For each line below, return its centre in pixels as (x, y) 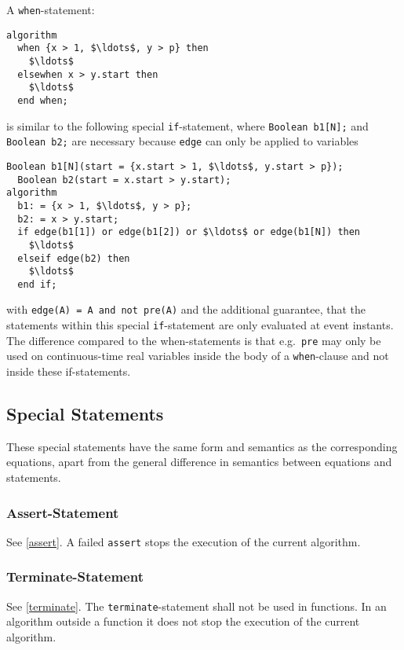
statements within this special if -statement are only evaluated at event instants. (200, 325)
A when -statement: (51, 9)
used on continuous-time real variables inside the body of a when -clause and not (198, 356)
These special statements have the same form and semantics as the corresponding (202, 446)
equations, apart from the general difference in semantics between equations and (199, 462)
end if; (37, 284)
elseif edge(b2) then (74, 258)
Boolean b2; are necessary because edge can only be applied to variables (182, 141)
